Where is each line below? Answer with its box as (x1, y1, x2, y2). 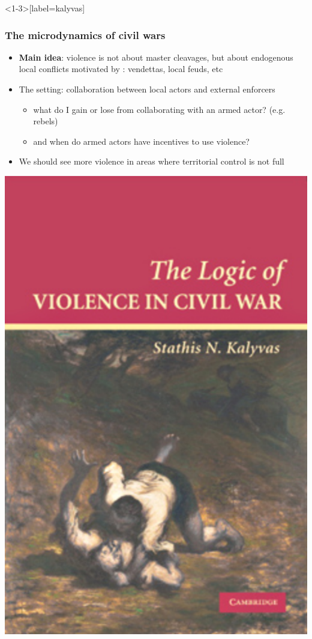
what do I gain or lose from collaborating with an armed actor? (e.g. (33, 103, 286, 115)
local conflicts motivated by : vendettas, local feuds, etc (19, 62, 223, 75)
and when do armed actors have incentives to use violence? (33, 135, 250, 147)
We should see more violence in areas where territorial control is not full (19, 155, 284, 168)
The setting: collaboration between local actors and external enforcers (19, 83, 275, 95)
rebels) (33, 115, 58, 127)
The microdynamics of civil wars (5, 27, 166, 42)
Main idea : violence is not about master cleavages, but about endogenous (19, 50, 293, 63)
